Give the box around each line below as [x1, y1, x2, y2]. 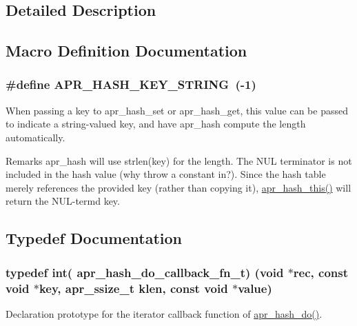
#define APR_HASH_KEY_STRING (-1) [6, 76, 256, 93]
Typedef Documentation [6, 227, 182, 249]
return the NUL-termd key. [6, 194, 120, 208]
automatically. [6, 130, 65, 144]
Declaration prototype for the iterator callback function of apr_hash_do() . [6, 306, 323, 320]
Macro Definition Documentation [6, 40, 247, 61]
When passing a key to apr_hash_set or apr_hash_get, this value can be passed [6, 103, 348, 117]
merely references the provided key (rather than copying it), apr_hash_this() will [6, 180, 351, 194]
